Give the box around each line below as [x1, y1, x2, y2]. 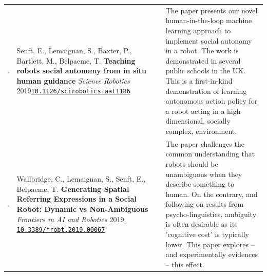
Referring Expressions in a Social [16, 193, 137, 204]
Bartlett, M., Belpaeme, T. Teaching [16, 55, 136, 66]
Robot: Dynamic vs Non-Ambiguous [16, 204, 148, 214]
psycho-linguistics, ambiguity [165, 208, 257, 219]
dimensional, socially [165, 115, 231, 126]
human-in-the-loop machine [165, 15, 252, 26]
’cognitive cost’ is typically [165, 229, 249, 240]
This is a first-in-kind [165, 75, 233, 86]
